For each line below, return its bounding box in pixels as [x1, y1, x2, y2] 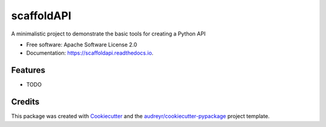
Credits [11, 97, 40, 107]
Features [11, 65, 45, 75]
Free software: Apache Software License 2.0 [26, 41, 138, 48]
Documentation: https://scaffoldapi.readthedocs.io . [26, 49, 154, 57]
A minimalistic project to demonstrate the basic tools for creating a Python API [11, 30, 206, 37]
